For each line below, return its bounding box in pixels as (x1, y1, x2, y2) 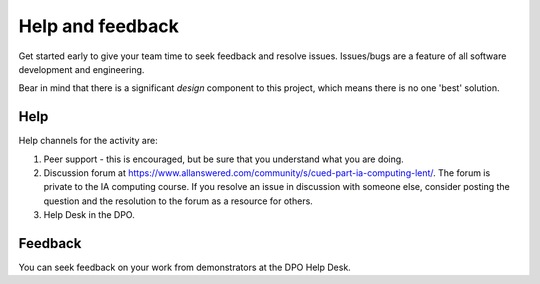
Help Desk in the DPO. (43, 209, 135, 221)
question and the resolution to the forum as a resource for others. (43, 195, 314, 207)
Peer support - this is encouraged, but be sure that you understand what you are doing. (43, 153, 404, 165)
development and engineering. (18, 63, 145, 75)
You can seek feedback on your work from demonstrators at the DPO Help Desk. (18, 261, 352, 274)
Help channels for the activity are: (18, 135, 159, 147)
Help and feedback (18, 15, 179, 37)
